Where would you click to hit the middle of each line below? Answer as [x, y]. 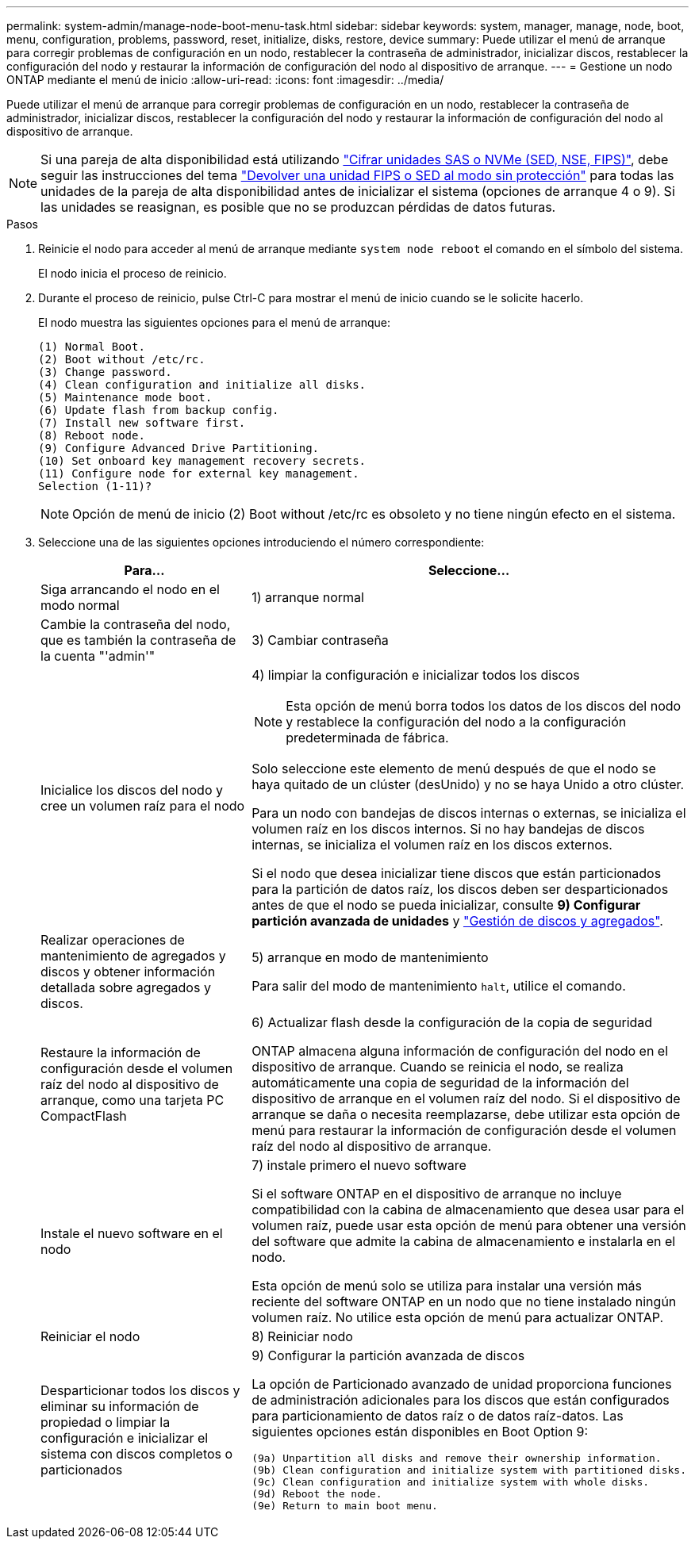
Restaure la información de [121, 1052]
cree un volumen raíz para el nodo [143, 806]
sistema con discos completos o [137, 1453]
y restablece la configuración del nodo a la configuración [456, 722]
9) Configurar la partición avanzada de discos [388, 1355]
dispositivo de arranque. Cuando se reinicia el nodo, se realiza [438, 1067]
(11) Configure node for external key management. [199, 473]
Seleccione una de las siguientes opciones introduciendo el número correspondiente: [261, 542]
